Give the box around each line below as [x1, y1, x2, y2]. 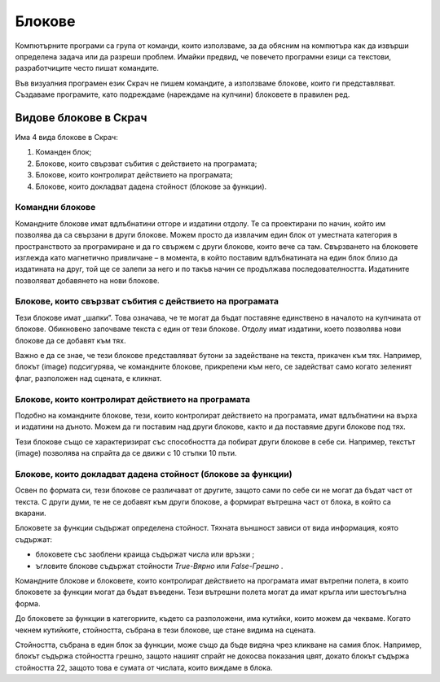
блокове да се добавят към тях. [15, 335, 126, 345]
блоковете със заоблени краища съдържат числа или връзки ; [35, 549, 255, 559]
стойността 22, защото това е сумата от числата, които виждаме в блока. [15, 662, 273, 672]
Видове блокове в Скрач [15, 111, 147, 125]
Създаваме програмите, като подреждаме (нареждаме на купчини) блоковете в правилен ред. [15, 90, 350, 99]
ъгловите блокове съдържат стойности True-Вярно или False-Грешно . [35, 561, 284, 571]
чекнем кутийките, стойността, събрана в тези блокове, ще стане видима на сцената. [15, 625, 316, 635]
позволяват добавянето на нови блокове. [15, 275, 160, 285]
